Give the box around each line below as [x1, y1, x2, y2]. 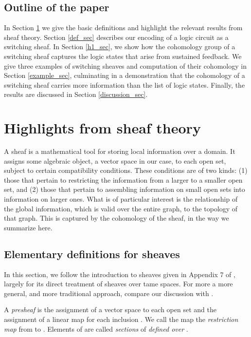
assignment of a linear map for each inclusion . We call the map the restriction [4, 314, 238, 324]
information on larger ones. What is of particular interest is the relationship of [4, 194, 238, 204]
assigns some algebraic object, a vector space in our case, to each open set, [4, 155, 226, 166]
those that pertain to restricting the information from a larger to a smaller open [4, 174, 243, 185]
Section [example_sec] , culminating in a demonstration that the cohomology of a [4, 70, 245, 80]
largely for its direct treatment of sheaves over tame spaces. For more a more [4, 279, 233, 289]
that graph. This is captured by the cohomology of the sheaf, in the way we [4, 213, 229, 223]
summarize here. [4, 222, 53, 232]
